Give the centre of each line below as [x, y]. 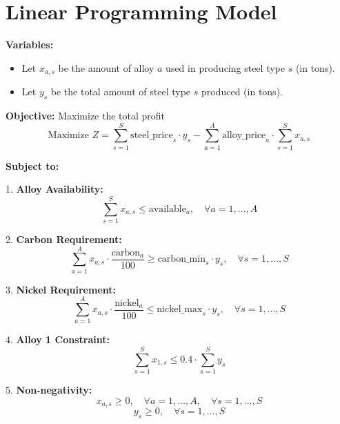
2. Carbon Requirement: [64, 239]
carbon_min [181, 259]
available [167, 209]
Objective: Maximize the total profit [86, 115]
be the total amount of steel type [121, 91]
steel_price [152, 136]
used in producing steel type [225, 67]
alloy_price [244, 136]
